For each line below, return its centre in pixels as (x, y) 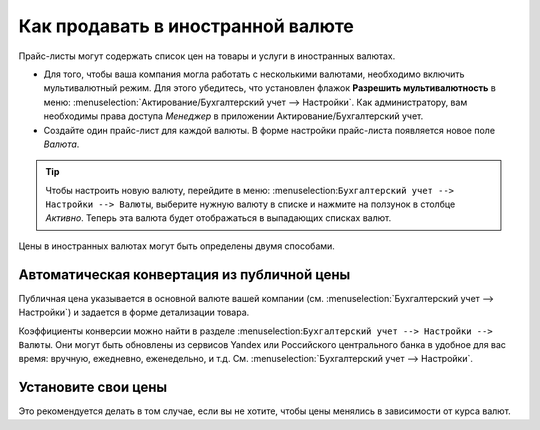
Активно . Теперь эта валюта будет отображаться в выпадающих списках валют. (218, 218)
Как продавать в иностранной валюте (186, 26)
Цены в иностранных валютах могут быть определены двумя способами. (176, 246)
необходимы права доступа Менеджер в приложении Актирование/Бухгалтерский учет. (233, 116)
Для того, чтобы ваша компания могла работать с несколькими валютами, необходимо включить (254, 74)
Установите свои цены (93, 387)
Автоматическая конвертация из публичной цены (184, 274)
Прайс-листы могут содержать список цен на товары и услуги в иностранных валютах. (207, 56)
